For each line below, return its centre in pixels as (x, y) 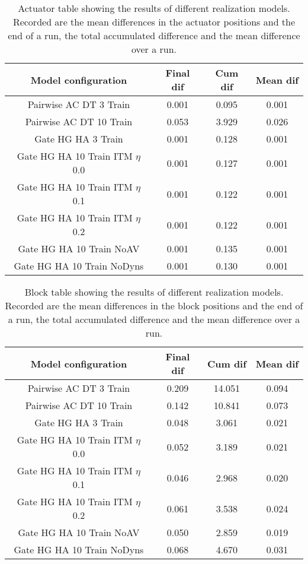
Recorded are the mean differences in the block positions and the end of (154, 305)
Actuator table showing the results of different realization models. (154, 8)
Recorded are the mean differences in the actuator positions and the (154, 22)
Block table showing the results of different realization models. (154, 292)
